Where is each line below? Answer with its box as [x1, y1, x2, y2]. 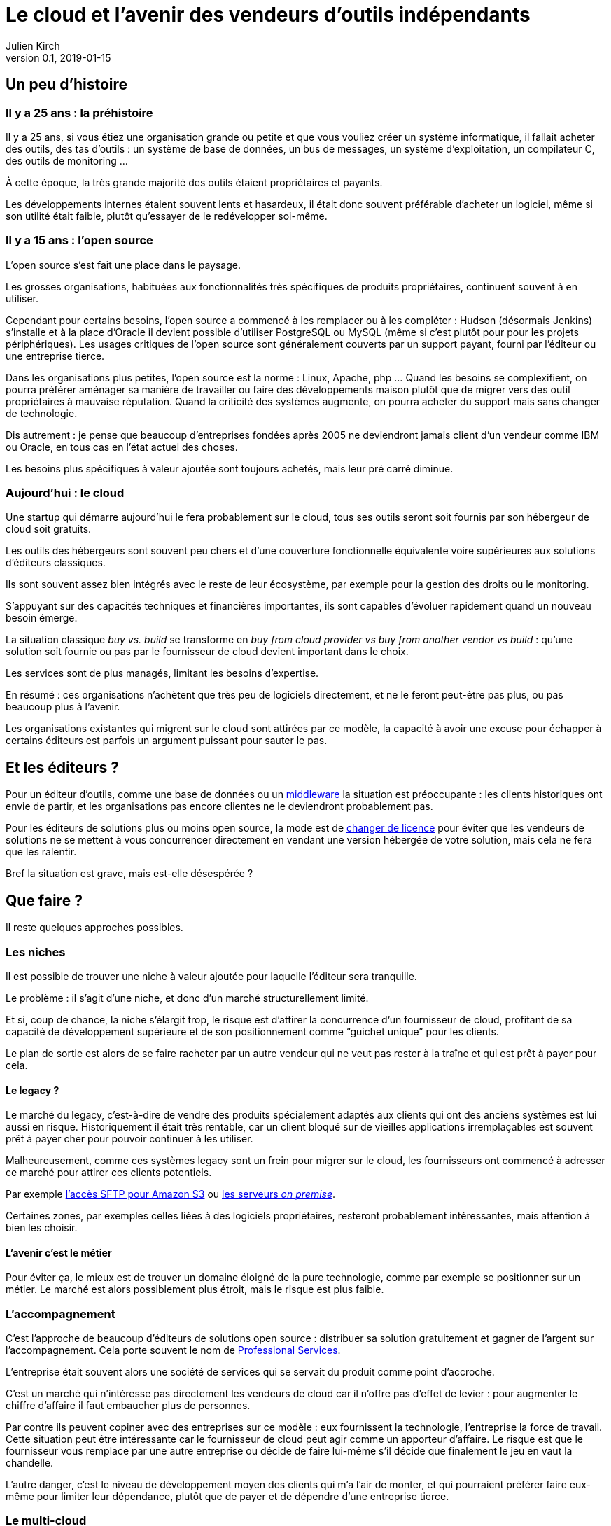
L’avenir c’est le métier [6, 1246, 112, 1259]
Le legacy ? [6, 1084, 59, 1096]
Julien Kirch [6, 39, 60, 52]
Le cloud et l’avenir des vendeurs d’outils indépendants [6, 3, 531, 27]
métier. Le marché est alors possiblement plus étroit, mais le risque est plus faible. [6, 1283, 384, 1296]
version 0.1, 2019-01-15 [6, 51, 111, 64]
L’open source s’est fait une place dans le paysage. [6, 258, 241, 271]
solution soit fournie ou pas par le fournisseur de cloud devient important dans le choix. [6, 645, 409, 658]
